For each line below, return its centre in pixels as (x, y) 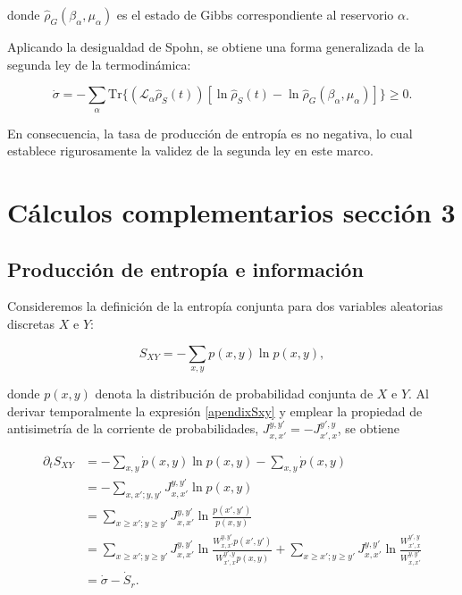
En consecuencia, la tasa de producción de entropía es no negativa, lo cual (210, 133)
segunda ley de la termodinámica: (99, 64)
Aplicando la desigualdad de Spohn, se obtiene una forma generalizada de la (216, 46)
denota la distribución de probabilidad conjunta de (234, 393)
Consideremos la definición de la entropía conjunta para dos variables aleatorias (225, 306)
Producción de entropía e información (185, 268)
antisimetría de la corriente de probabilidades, (133, 428)
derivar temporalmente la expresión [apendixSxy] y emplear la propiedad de (215, 411)
